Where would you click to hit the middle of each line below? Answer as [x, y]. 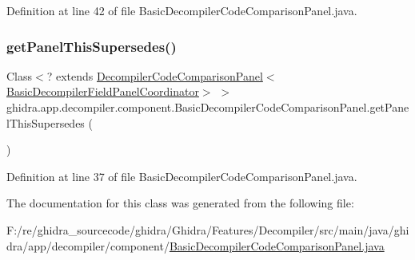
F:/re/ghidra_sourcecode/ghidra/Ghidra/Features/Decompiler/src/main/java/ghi [208, 229]
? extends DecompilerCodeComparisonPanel [155, 75]
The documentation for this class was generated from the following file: [180, 203]
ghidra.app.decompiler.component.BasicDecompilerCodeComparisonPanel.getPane [208, 107]
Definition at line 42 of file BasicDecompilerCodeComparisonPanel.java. [182, 10]
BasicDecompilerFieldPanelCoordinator [103, 91]
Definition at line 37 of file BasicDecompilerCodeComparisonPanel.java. [182, 176]
